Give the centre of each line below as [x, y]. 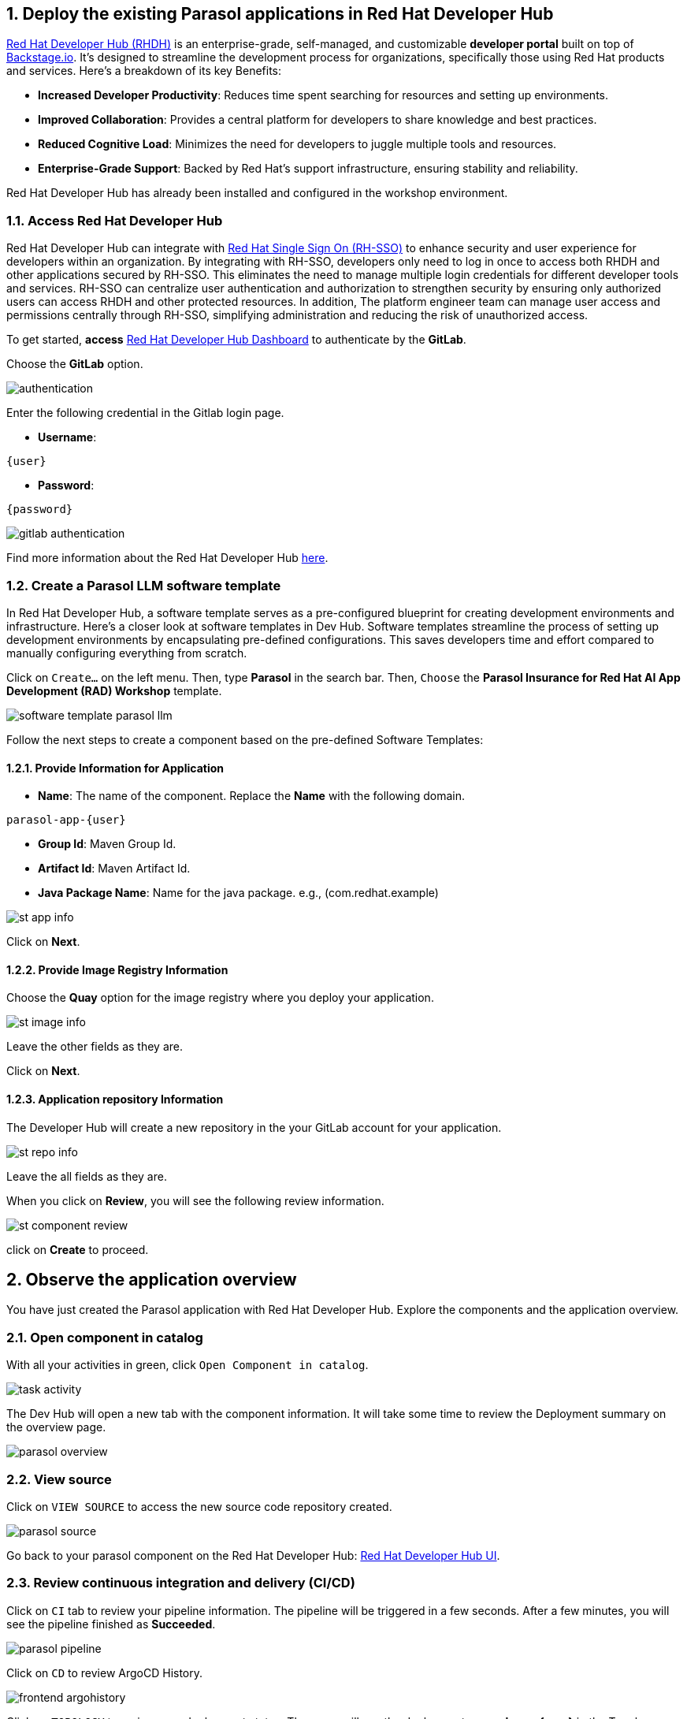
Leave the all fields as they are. [87, 1176]
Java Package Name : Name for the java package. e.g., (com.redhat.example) [238, 893]
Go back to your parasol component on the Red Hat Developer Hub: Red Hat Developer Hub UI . [253, 1555]
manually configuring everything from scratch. [127, 653]
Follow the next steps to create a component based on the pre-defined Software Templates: [245, 739]
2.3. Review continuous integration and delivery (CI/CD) [181, 1583]
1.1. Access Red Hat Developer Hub [115, 220]
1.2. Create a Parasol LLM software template [144, 585]
